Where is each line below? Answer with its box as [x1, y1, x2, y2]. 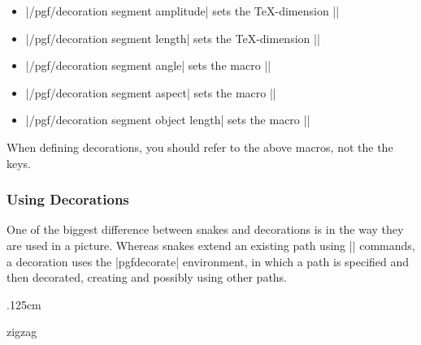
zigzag [7, 323, 37, 340]
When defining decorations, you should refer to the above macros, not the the [7, 138, 393, 155]
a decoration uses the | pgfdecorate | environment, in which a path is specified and [7, 252, 410, 270]
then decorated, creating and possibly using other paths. [7, 269, 288, 286]
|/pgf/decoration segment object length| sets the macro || [25, 111, 310, 128]
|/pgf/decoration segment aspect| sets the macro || [25, 84, 276, 101]
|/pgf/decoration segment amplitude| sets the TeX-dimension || [25, 2, 340, 19]
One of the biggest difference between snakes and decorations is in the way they [7, 221, 404, 238]
